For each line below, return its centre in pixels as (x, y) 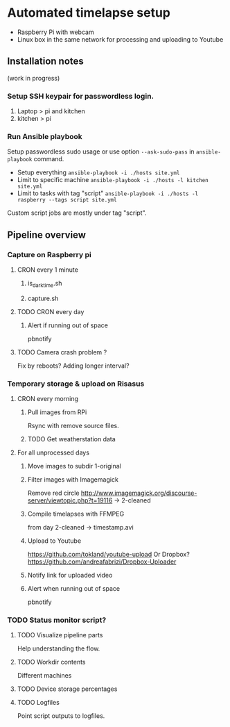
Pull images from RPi (57, 412)
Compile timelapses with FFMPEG (76, 514)
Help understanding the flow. (59, 648)
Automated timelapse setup (89, 13)
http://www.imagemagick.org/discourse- (139, 493)
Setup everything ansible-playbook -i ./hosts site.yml (98, 172)
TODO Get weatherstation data (71, 439)
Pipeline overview (47, 235)
